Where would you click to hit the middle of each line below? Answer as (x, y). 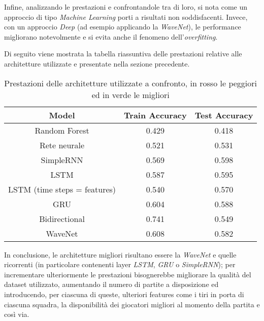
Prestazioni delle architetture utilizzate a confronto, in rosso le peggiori (130, 83)
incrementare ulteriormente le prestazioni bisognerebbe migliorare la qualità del (128, 274)
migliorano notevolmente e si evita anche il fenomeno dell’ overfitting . (111, 36)
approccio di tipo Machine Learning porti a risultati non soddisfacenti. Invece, (126, 17)
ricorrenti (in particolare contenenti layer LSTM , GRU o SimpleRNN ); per (120, 264)
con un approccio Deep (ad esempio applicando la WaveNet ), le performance (123, 27)
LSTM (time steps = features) (62, 189)
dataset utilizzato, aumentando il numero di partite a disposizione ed (111, 284)
